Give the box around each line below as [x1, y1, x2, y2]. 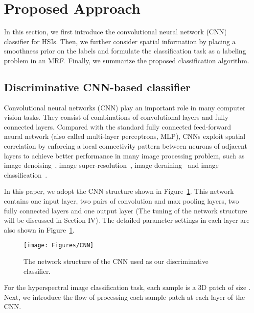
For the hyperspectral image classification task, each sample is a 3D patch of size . [4, 282, 251, 292]
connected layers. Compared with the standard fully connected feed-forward [4, 121, 231, 131]
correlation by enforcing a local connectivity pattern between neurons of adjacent [4, 141, 247, 151]
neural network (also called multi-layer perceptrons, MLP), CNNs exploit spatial [4, 131, 246, 141]
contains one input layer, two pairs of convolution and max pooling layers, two [4, 196, 239, 206]
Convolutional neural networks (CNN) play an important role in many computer [4, 102, 246, 112]
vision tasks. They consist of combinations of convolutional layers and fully [4, 112, 229, 122]
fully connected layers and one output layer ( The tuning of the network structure [4, 205, 247, 215]
